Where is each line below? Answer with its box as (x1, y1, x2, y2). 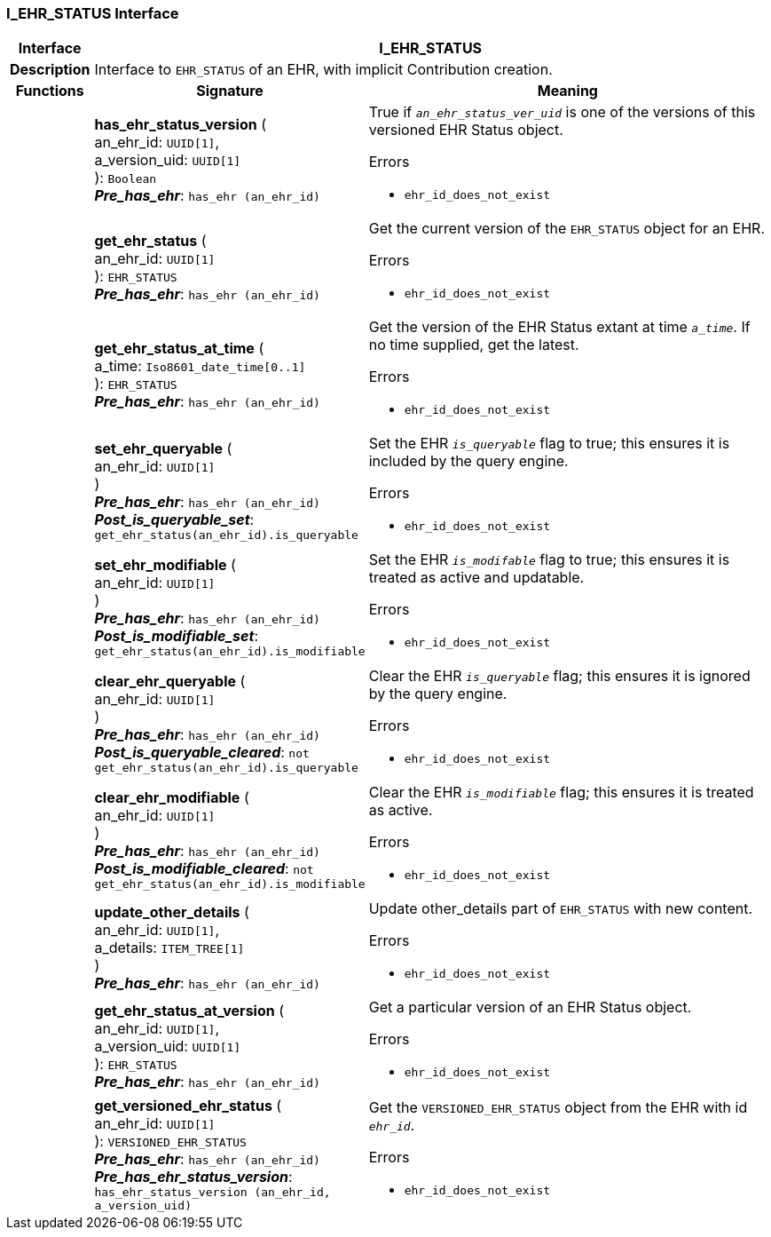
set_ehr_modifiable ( (94, 556, 236, 575)
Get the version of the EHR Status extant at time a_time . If (368, 318, 751, 337)
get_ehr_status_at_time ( (94, 338, 264, 357)
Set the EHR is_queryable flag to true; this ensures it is (368, 434, 730, 453)
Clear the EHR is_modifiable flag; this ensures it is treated (368, 783, 754, 802)
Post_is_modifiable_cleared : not (94, 860, 314, 878)
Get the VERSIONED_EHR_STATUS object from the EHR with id (368, 1098, 748, 1116)
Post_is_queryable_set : (94, 511, 255, 529)
